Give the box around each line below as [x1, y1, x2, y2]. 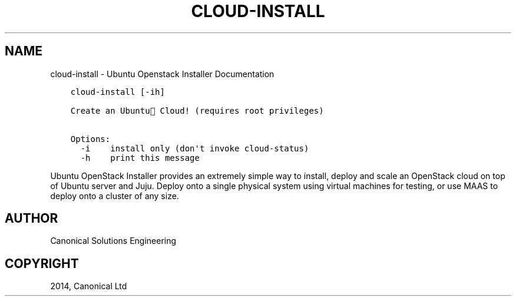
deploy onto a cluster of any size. [50, 190, 179, 201]
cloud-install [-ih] [70, 87, 165, 97]
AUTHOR [5, 211, 58, 226]
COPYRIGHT [5, 256, 79, 271]
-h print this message [80, 153, 200, 163]
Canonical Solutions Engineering [50, 236, 177, 246]
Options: [70, 134, 111, 144]
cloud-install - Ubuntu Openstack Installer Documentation [50, 68, 274, 79]
